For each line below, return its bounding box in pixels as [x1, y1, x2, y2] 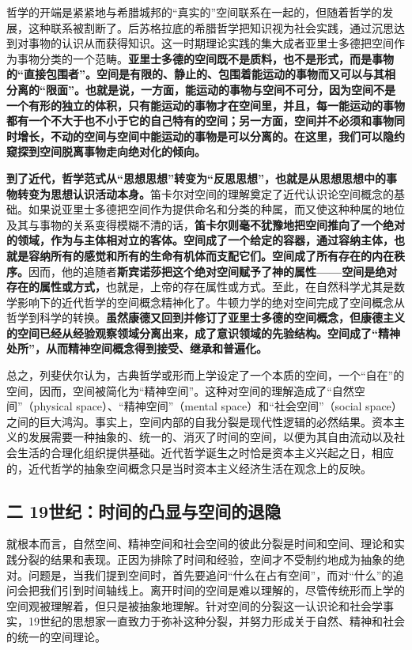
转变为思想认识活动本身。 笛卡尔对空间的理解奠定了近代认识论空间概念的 [17, 185, 394, 202]
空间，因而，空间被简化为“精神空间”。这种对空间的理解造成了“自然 [6, 382, 354, 399]
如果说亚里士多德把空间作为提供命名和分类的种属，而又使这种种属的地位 [28, 201, 405, 217]
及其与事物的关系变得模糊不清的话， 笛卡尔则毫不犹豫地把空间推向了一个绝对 [6, 216, 405, 232]
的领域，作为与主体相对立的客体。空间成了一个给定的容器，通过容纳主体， [6, 232, 394, 248]
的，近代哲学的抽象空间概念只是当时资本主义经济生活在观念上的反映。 [6, 459, 372, 476]
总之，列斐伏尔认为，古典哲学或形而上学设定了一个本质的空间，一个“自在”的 [6, 367, 405, 384]
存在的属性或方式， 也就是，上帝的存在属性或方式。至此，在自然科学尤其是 [6, 278, 394, 295]
